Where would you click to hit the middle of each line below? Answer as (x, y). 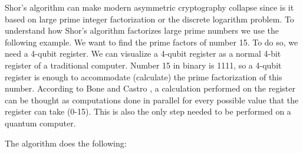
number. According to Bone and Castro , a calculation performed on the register (150, 88)
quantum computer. (40, 123)
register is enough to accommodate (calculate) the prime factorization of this (144, 76)
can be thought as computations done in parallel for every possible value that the (152, 100)
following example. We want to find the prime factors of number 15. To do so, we (151, 42)
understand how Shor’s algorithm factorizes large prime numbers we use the (142, 30)
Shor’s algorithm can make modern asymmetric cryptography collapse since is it (149, 7)
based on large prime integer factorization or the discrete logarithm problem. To (149, 19)
